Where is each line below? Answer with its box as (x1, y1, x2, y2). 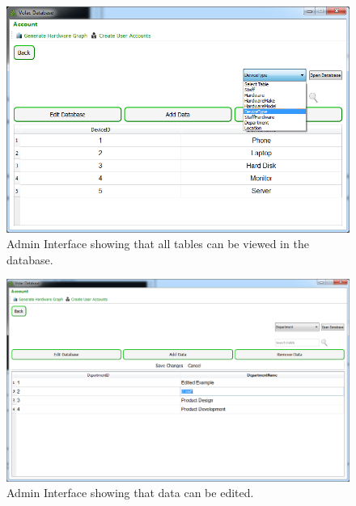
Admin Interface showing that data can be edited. (6, 484, 254, 501)
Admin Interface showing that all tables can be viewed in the (6, 235, 309, 252)
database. (6, 251, 53, 268)
